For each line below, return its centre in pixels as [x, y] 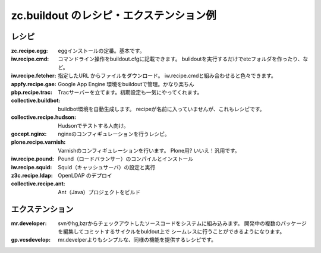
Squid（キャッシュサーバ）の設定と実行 [107, 167]
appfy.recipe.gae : [34, 84]
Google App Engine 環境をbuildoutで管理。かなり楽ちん [126, 84]
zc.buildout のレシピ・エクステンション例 [114, 15]
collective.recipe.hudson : [44, 117]
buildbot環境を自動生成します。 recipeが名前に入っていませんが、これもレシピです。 [161, 109]
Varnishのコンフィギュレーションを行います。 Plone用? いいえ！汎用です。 [149, 150]
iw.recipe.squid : [32, 167]
